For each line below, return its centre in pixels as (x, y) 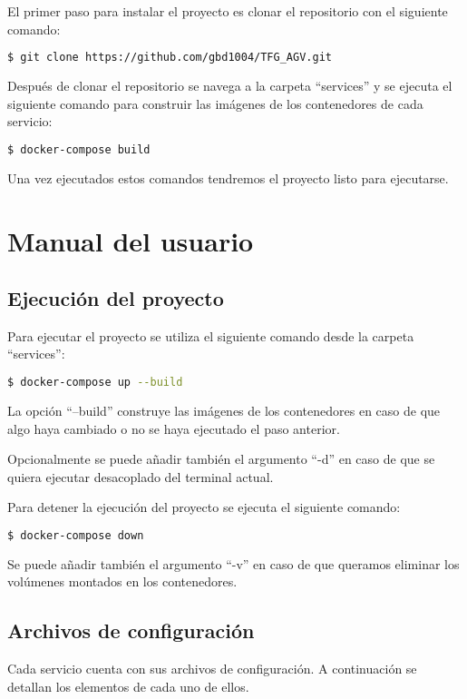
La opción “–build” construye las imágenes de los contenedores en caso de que (224, 410)
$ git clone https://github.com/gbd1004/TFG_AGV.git (170, 58)
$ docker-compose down (76, 535)
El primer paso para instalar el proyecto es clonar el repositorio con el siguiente (228, 11)
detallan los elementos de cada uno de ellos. (128, 686)
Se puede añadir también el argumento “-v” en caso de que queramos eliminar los (233, 563)
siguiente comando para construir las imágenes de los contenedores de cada (215, 103)
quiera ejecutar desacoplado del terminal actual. (141, 476)
